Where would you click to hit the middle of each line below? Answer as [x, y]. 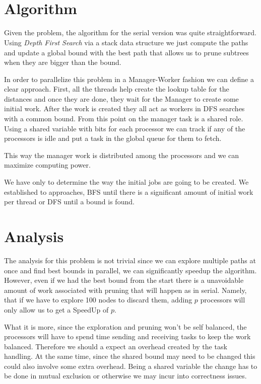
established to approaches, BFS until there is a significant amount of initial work [129, 191]
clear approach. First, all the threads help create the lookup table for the [117, 89]
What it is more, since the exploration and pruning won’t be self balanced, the [125, 326]
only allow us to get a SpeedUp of [56, 309]
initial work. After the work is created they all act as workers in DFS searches [124, 108]
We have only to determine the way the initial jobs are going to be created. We [126, 182]
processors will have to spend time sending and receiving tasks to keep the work [127, 336]
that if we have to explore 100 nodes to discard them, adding [98, 300]
